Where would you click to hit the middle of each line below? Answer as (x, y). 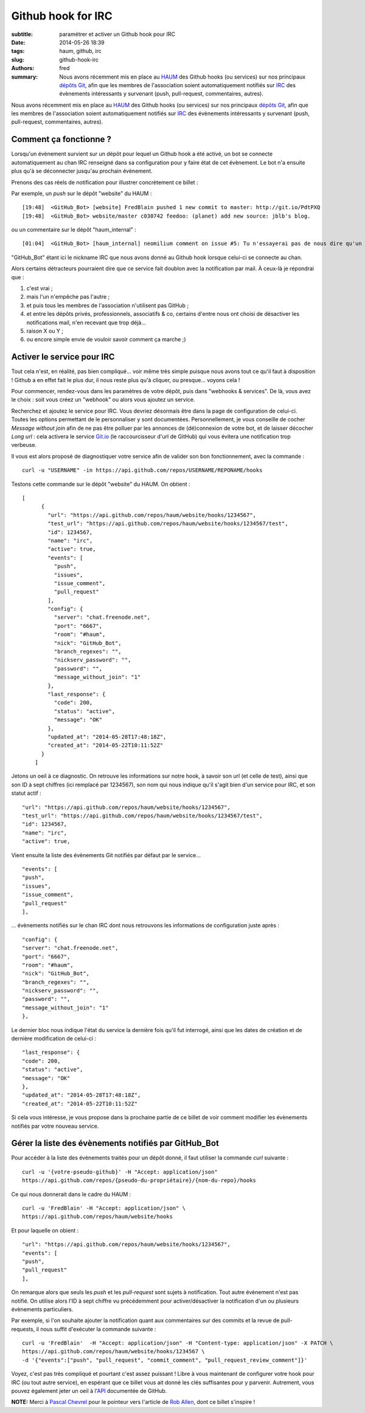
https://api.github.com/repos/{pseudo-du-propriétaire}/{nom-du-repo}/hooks (139, 1180)
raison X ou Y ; (45, 331)
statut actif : (26, 793)
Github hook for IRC (62, 16)
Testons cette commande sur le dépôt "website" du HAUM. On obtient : (101, 484)
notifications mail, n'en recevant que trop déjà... (86, 322)
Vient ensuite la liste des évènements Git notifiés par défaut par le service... (106, 855)
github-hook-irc (79, 59)
